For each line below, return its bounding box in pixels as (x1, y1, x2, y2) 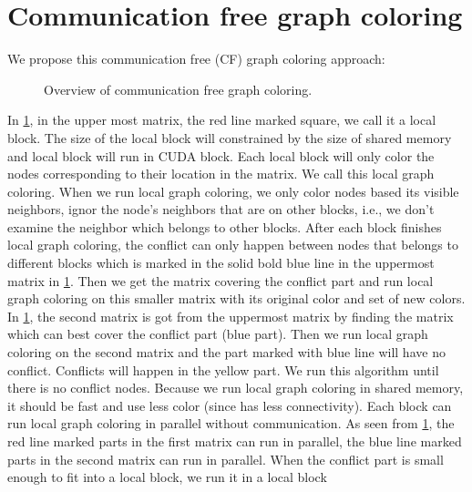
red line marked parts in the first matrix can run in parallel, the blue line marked (7, 432, 462, 450)
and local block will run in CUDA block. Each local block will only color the (7, 146, 435, 165)
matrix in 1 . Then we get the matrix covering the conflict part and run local (7, 271, 434, 290)
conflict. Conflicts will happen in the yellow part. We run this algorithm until (7, 360, 439, 379)
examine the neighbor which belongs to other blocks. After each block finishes (7, 217, 442, 236)
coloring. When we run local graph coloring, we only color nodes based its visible (7, 181, 459, 200)
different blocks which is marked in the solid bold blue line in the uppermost (7, 253, 435, 272)
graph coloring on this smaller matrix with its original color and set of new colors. (7, 289, 466, 308)
